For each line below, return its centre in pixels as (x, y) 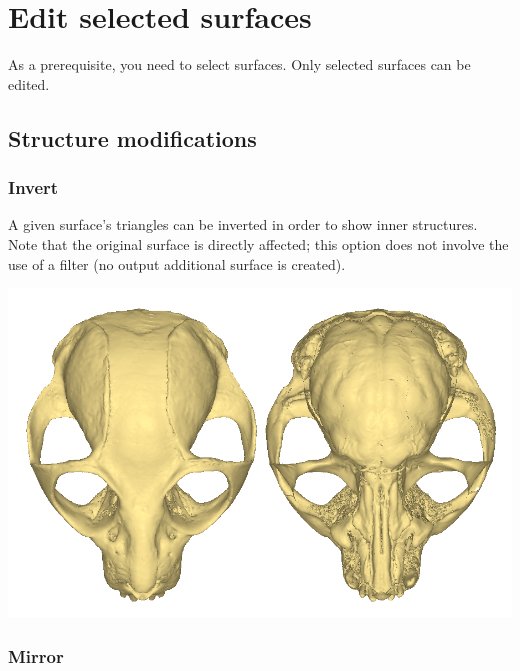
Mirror (36, 655)
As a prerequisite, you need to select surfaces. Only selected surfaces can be (239, 64)
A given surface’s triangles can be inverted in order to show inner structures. (243, 224)
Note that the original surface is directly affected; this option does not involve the (258, 243)
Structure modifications (132, 137)
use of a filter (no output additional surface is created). (177, 263)
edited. (29, 83)
